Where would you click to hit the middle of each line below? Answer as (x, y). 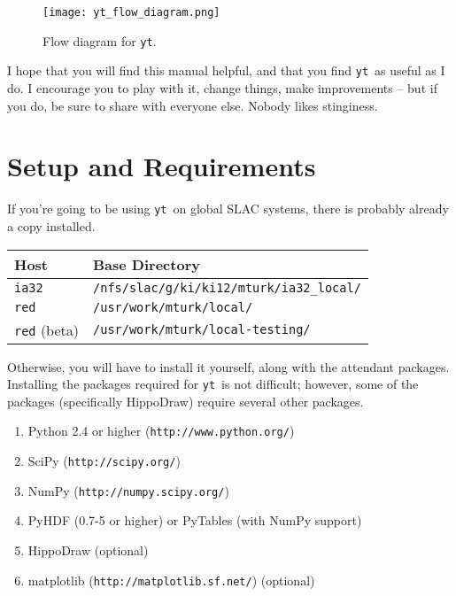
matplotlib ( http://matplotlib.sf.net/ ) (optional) (171, 580)
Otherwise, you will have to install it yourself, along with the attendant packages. (228, 366)
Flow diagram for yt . (100, 40)
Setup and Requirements (162, 166)
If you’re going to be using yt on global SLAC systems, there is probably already (228, 209)
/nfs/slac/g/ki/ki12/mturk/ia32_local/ (227, 287)
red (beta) (47, 329)
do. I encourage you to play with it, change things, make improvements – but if (222, 87)
